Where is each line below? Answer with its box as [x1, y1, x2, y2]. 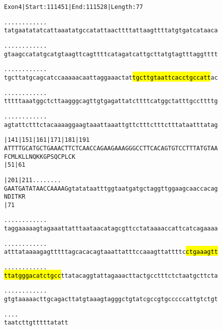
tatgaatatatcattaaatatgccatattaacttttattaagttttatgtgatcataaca [4, 27, 218, 34]
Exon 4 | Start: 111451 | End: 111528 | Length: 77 [4, 3, 143, 10]
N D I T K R [4, 193, 26, 201]
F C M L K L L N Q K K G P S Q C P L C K [4, 153, 76, 160]
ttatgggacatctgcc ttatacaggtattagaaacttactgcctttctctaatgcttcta [4, 272, 218, 279]
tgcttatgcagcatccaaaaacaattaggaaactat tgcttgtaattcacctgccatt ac [4, 74, 218, 81]
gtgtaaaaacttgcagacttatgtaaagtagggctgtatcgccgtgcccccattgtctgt [4, 296, 218, 303]
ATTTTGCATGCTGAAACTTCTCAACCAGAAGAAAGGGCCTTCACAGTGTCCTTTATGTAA [4, 144, 218, 152]
